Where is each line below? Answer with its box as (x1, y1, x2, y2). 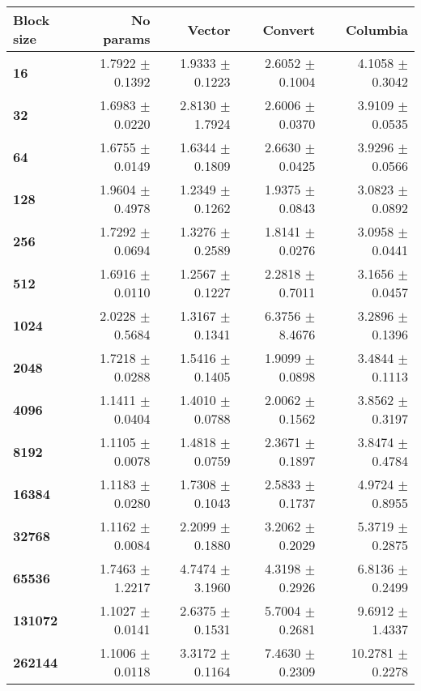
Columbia (346, 19, 408, 39)
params (103, 29, 151, 48)
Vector (187, 19, 231, 39)
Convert (262, 19, 316, 39)
